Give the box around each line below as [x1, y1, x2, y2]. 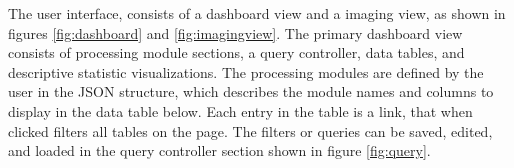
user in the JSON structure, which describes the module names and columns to [8, 81, 494, 102]
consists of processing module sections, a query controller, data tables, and [8, 42, 465, 63]
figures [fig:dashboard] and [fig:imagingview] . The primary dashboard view [8, 22, 463, 43]
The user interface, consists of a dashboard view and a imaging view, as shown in [8, 3, 506, 23]
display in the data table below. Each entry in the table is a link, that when [8, 100, 473, 121]
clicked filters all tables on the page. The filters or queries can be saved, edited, [8, 120, 493, 141]
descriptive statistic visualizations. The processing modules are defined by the [8, 61, 484, 82]
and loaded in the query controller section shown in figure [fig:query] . [8, 140, 431, 161]
